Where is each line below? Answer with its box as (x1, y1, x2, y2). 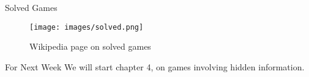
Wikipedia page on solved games (29, 40, 151, 53)
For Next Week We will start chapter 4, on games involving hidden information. (5, 60, 305, 73)
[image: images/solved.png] (29, 22, 144, 32)
